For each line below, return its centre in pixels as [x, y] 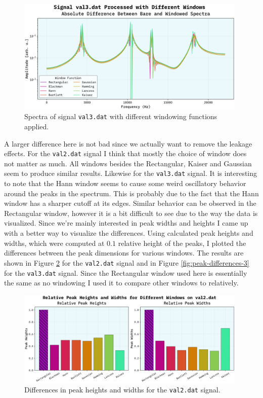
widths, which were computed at [54, 243]
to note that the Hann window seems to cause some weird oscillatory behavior [125, 183]
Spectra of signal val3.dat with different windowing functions [121, 116]
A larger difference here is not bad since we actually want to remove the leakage [128, 143]
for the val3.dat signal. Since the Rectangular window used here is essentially [126, 273]
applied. [37, 126]
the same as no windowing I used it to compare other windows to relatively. [121, 283]
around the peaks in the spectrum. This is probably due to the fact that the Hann [131, 193]
